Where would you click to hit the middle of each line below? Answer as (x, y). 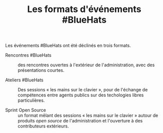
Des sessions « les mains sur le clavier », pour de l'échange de (83, 90)
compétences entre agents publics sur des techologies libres (81, 95)
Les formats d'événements (84, 9)
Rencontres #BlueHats (28, 55)
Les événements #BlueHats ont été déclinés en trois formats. (68, 46)
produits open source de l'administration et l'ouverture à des (80, 121)
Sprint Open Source (26, 110)
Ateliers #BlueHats (24, 80)
